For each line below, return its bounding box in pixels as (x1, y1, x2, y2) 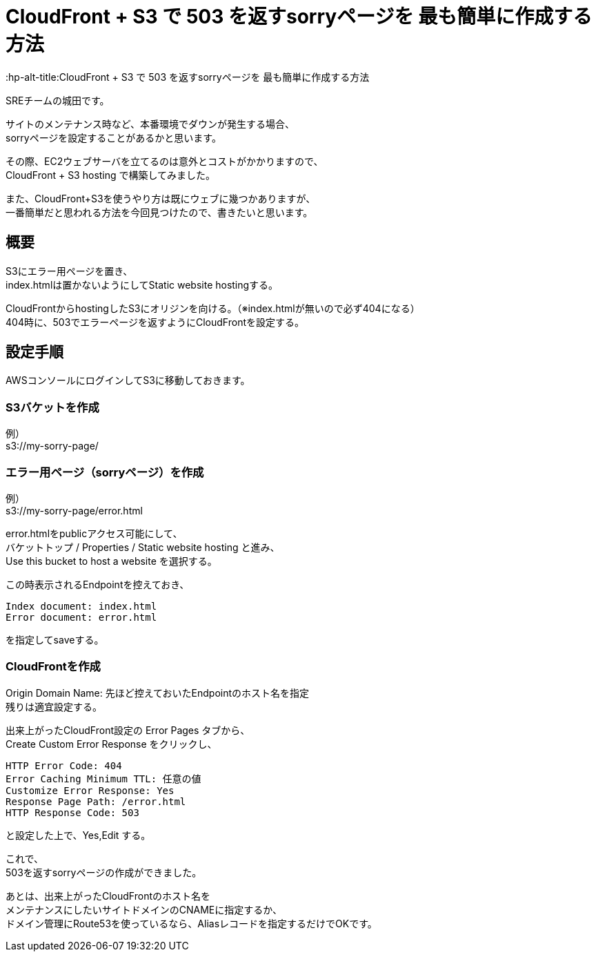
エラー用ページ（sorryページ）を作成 (6, 465, 204, 479)
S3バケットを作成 (6, 400, 99, 414)
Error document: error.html (6, 611, 157, 623)
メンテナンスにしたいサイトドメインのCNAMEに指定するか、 (6, 903, 282, 916)
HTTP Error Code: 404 (6, 760, 122, 771)
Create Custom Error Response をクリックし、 (6, 737, 217, 750)
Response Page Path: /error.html (6, 795, 186, 807)
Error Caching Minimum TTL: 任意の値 (6, 773, 201, 784)
